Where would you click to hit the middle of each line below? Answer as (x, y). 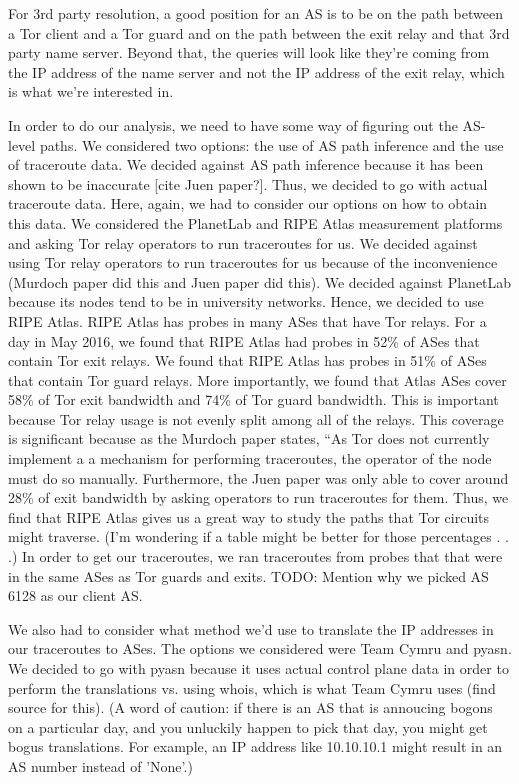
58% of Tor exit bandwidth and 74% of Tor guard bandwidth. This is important (253, 399)
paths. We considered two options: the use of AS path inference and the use (271, 144)
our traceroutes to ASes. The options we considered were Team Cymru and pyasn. (260, 648)
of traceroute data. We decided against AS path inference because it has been (246, 164)
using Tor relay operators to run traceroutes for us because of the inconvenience (253, 262)
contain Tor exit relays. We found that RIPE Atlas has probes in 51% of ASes (247, 360)
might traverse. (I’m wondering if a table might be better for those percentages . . (258, 536)
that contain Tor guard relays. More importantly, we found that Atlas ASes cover (257, 379)
